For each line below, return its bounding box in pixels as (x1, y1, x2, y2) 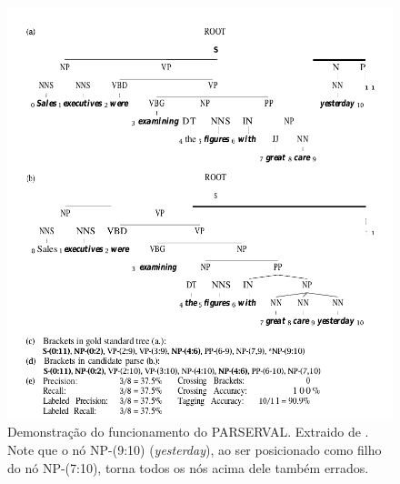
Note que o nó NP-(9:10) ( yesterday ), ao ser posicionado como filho (7, 439, 382, 459)
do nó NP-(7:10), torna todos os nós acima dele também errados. (7, 458, 369, 477)
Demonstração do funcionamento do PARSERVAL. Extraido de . (7, 422, 369, 441)
